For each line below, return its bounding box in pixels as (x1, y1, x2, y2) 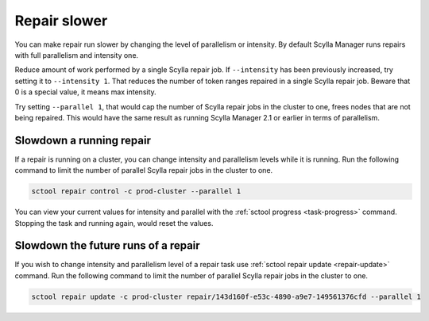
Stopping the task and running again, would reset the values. (14, 218, 214, 227)
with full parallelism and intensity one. (14, 50, 139, 59)
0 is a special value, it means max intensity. (14, 87, 157, 97)
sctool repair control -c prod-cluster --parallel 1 (31, 187, 242, 196)
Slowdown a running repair (14, 133, 151, 147)
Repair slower (14, 12, 108, 29)
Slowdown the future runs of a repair (14, 239, 200, 253)
